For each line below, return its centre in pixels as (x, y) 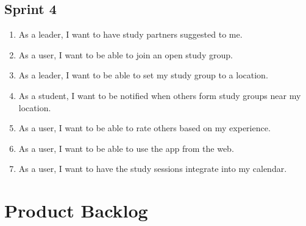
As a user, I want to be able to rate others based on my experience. (144, 128)
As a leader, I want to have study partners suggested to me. (130, 34)
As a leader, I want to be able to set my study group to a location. (143, 75)
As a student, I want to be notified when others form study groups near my (160, 95)
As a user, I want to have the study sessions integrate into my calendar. (153, 169)
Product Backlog (76, 211)
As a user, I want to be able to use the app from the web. (126, 148)
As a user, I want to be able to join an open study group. (126, 54)
